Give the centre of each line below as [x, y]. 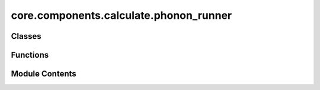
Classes [26, 36]
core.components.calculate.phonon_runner [121, 15]
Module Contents [44, 74]
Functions [30, 55]
